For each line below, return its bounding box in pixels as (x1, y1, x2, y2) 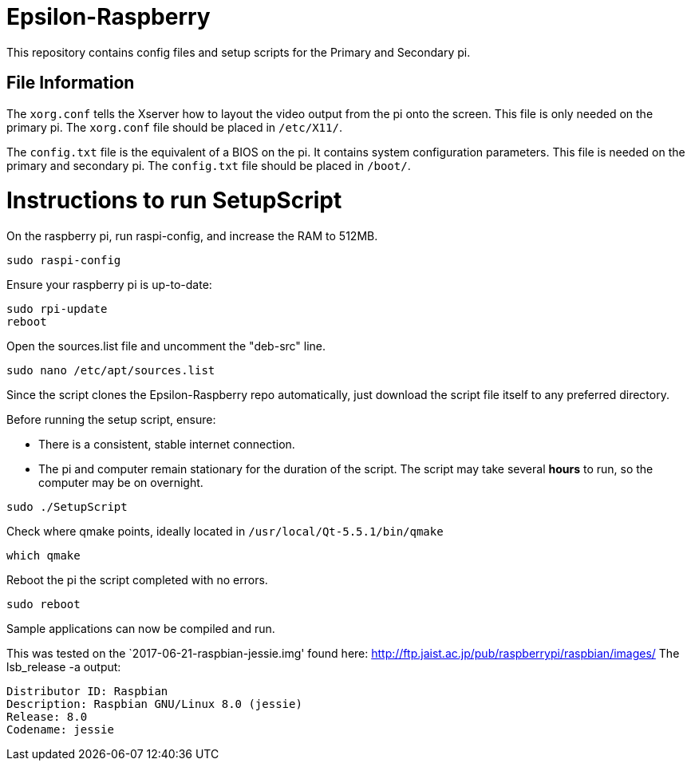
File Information (6, 73, 135, 93)
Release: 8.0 (6, 710, 88, 724)
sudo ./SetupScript (6, 500, 128, 514)
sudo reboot (6, 598, 81, 611)
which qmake (6, 549, 81, 563)
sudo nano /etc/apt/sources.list (6, 364, 215, 378)
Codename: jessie (6, 723, 114, 737)
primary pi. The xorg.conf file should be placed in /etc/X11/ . (6, 120, 342, 134)
